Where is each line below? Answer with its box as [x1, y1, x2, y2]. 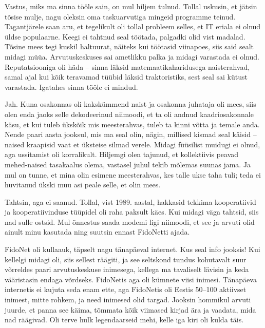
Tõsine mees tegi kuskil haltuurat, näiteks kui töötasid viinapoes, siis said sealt [5, 41, 254, 52]
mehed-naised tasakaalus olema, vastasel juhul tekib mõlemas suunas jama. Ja [5, 159, 251, 169]
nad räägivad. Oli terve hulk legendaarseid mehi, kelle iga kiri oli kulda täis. [5, 314, 244, 325]
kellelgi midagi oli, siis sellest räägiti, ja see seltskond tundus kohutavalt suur [5, 254, 247, 264]
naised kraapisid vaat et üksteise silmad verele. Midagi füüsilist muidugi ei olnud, [5, 139, 260, 149]
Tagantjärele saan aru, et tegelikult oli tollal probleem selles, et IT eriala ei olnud [5, 21, 261, 32]
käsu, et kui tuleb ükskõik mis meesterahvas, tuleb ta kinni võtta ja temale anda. [5, 119, 260, 129]
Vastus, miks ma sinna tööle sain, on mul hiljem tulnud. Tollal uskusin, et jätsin [5, 1, 257, 11]
